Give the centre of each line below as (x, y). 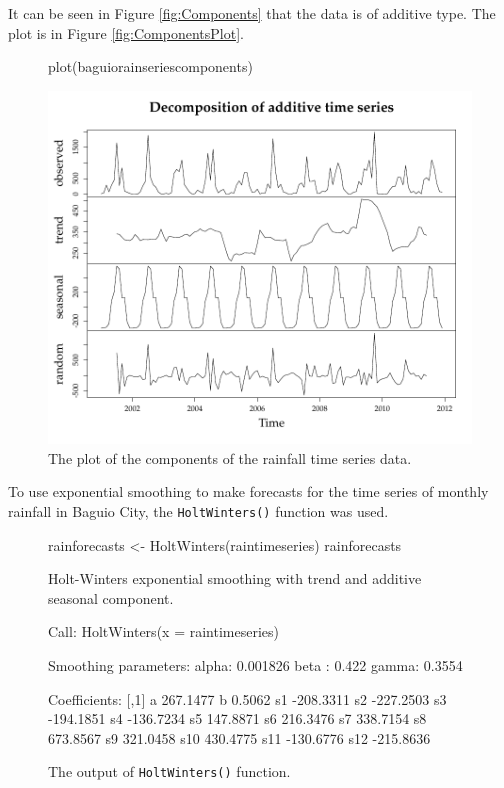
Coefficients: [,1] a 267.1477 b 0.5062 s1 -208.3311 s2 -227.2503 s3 (247, 698)
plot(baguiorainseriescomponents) (150, 66)
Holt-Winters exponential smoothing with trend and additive (235, 578)
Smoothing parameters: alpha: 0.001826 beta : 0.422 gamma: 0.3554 (255, 664)
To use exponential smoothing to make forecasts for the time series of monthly (248, 491)
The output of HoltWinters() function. (169, 771)
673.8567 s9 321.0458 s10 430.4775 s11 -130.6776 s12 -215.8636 (239, 737)
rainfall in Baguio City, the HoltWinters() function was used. (198, 510)
